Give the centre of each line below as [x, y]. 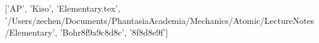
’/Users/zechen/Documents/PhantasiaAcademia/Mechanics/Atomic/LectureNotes [160, 20]
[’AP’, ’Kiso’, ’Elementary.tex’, [63, 8]
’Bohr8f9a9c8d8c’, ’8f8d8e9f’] [114, 32]
